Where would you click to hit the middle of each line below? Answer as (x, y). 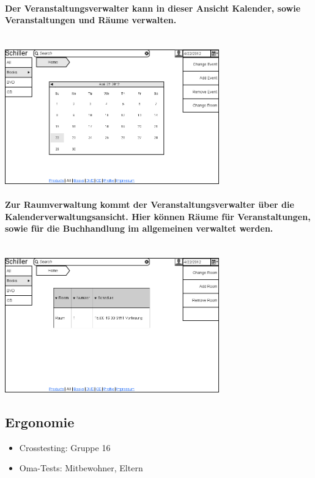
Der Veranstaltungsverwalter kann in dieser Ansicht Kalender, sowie (153, 8)
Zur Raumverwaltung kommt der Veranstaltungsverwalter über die (150, 204)
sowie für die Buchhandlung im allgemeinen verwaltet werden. (139, 228)
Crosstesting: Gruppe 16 (65, 447)
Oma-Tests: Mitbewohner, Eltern (81, 468)
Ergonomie (40, 421)
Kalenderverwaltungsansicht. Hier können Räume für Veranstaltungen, (158, 216)
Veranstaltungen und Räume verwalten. (91, 20)
